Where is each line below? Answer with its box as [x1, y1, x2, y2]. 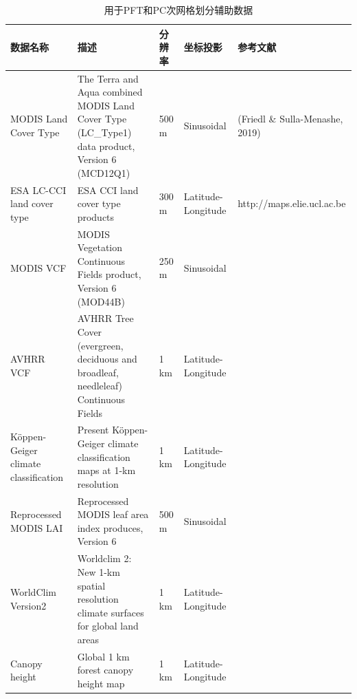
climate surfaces [77, 605, 144, 619]
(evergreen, [77, 338, 124, 352]
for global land [77, 619, 139, 633]
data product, [77, 138, 135, 153]
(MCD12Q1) [77, 165, 130, 180]
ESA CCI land [77, 182, 139, 197]
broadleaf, [77, 365, 119, 379]
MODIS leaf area [77, 507, 149, 521]
